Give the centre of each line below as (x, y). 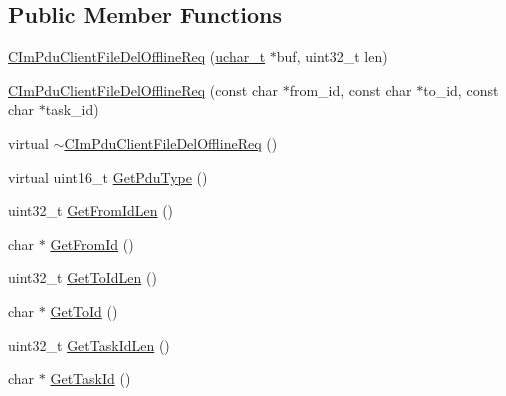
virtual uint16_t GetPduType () (108, 176)
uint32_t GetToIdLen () (82, 277)
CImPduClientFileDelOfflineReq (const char (143, 89)
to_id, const (461, 89)
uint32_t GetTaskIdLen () (89, 344)
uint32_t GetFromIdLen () (91, 210)
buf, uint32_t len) (332, 56)
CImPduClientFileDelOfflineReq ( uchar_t (137, 56)
